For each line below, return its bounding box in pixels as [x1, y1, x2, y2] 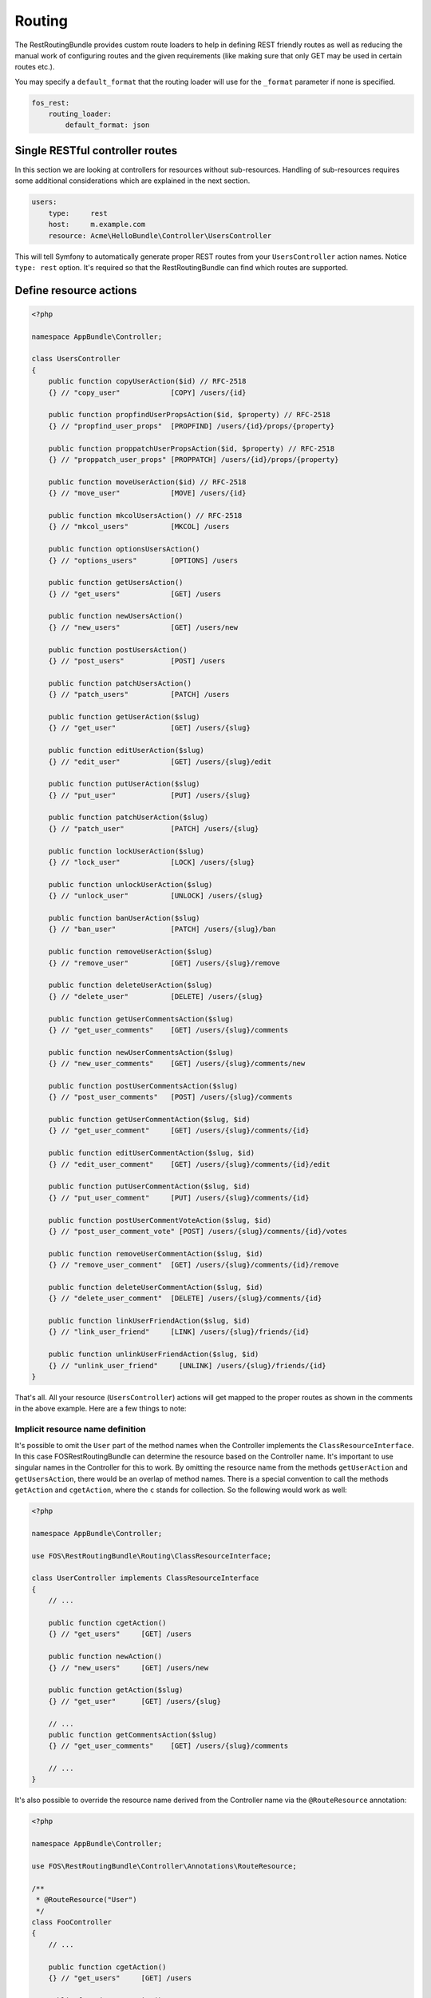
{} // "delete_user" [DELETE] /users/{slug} [48, 992, 263, 1001]
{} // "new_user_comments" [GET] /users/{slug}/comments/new [48, 1059, 306, 1069]
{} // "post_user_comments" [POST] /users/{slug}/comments [48, 1093, 293, 1102]
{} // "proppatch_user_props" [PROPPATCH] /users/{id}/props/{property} [48, 455, 339, 464]
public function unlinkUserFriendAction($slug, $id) [48, 1350, 259, 1359]
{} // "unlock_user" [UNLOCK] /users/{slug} [48, 891, 263, 901]
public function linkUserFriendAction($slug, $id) [48, 1316, 251, 1326]
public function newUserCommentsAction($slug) [48, 1048, 235, 1057]
